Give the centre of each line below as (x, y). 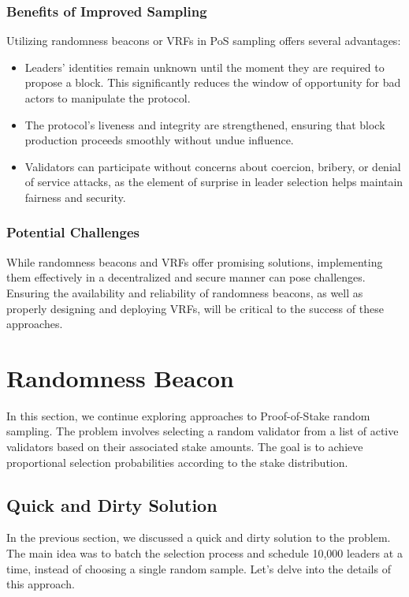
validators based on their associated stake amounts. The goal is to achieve (185, 447)
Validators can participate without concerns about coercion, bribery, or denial (213, 166)
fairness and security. (75, 197)
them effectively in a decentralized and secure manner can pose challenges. (186, 277)
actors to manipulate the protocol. (108, 98)
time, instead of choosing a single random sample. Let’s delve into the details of (199, 568)
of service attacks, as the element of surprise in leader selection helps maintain (214, 182)
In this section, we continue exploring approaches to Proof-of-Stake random (188, 415)
